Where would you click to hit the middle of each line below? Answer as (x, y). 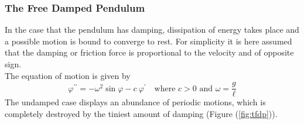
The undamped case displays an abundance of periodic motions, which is (135, 102)
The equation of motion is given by (68, 75)
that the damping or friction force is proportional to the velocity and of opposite (149, 52)
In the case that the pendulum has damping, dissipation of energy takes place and (152, 30)
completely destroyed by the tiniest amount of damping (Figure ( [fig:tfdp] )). (141, 113)
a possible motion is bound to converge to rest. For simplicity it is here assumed (148, 41)
